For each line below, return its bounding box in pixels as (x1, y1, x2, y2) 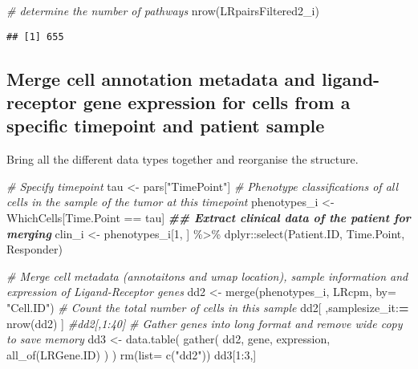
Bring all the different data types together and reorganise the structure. (6, 151, 359, 168)
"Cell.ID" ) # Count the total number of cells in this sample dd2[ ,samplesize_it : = (6, 298, 409, 315)
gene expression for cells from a (83, 90, 351, 115)
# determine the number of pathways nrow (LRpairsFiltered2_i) (6, 2, 319, 18)
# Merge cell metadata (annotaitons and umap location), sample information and (6, 267, 408, 284)
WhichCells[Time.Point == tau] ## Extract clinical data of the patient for (6, 209, 411, 226)
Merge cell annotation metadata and (6, 66, 315, 91)
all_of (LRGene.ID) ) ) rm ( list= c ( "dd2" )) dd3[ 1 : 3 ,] (6, 346, 257, 363)
